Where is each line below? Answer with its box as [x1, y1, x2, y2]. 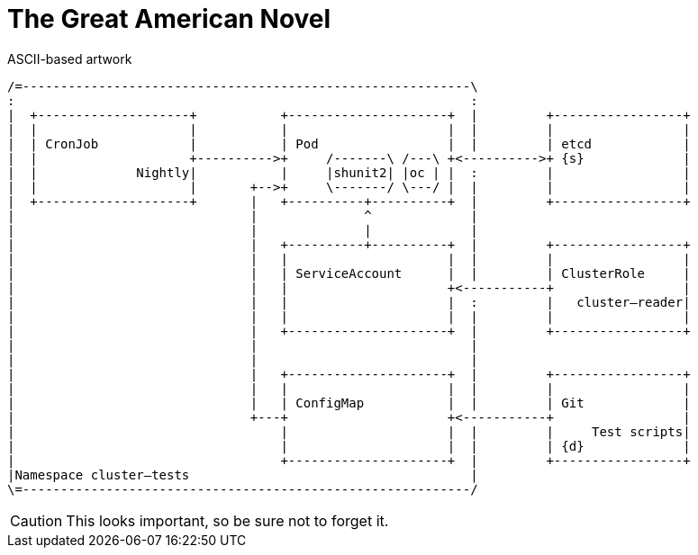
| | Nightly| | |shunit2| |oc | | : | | [7, 165, 691, 180]
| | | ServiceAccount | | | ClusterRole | [7, 265, 691, 281]
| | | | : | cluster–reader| [7, 294, 691, 309]
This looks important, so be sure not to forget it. [66, 511, 389, 530]
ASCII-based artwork [7, 50, 132, 67]
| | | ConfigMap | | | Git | [7, 395, 691, 410]
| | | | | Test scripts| [7, 424, 691, 439]
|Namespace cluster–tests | [7, 467, 478, 482]
